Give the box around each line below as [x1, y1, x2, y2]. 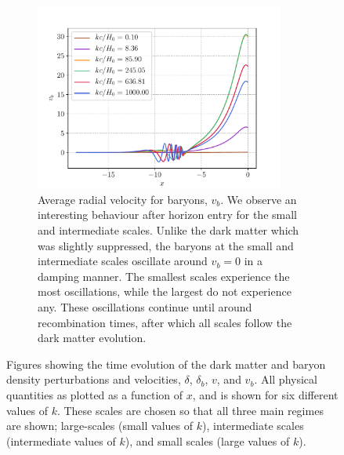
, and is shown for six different [192, 386, 339, 402]
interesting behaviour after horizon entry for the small [38, 206, 297, 223]
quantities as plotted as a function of [6, 386, 183, 402]
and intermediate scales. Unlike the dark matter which [38, 221, 299, 238]
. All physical [254, 371, 317, 388]
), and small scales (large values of [125, 432, 290, 449]
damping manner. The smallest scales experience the [38, 268, 290, 284]
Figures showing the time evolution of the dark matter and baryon [6, 355, 326, 372]
